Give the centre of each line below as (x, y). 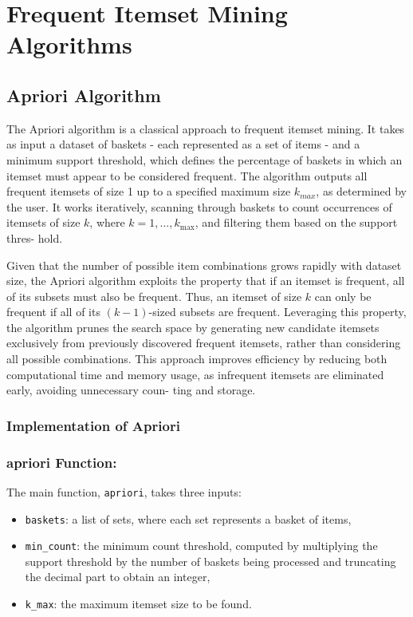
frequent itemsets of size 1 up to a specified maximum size (149, 191)
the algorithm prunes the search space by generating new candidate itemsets (193, 327)
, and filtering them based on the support (296, 222)
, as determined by (362, 191)
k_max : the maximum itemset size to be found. (138, 604)
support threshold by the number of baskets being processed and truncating (210, 561)
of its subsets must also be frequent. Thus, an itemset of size (154, 296)
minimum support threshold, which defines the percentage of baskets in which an (205, 159)
